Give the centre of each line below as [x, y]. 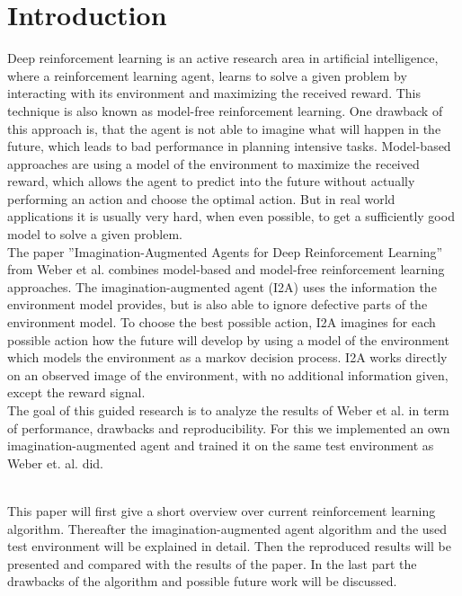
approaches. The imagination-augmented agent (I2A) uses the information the [222, 286]
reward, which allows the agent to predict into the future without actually [211, 181]
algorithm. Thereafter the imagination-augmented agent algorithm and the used [227, 528]
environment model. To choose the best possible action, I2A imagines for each [222, 322]
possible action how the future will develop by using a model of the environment [228, 339]
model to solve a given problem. [95, 234]
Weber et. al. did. [56, 463]
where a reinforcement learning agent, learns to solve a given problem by [207, 75]
